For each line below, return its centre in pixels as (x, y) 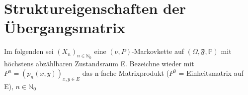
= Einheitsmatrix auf (211, 73)
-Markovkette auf (158, 51)
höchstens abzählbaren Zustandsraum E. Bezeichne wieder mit (99, 63)
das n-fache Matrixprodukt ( (126, 73)
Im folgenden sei (29, 51)
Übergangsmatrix (65, 27)
